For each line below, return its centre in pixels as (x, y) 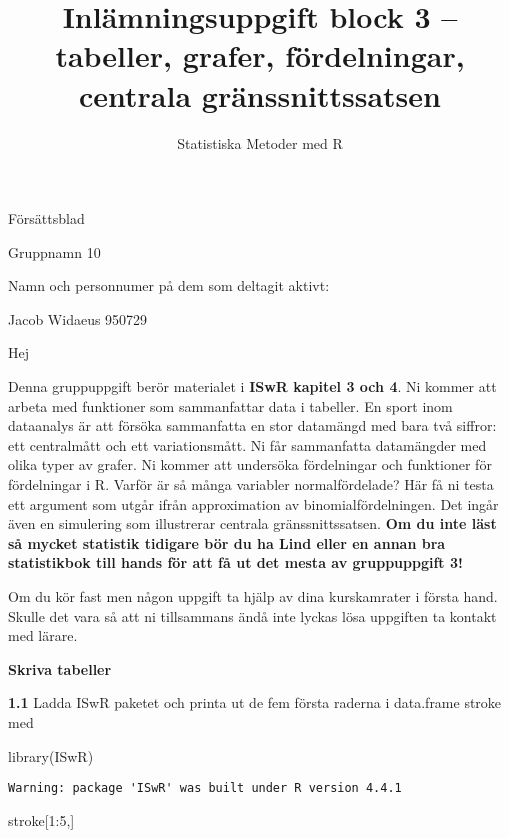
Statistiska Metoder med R (260, 142)
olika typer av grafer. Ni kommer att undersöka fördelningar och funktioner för (250, 464)
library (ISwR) (51, 755)
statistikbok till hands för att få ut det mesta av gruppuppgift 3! (235, 562)
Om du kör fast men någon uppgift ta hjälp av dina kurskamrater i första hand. (253, 596)
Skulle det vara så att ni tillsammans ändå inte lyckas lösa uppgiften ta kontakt (252, 615)
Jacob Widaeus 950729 (78, 318)
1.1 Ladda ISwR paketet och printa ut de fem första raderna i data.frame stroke (255, 702)
